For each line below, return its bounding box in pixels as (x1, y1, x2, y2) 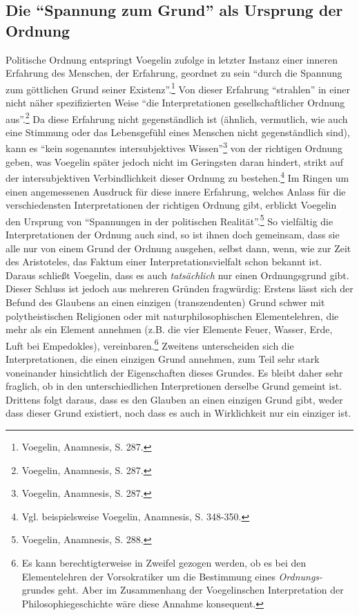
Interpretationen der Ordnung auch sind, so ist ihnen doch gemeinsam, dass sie (6, 227, 340, 241)
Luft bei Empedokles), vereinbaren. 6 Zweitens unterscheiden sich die (6, 336, 294, 352)
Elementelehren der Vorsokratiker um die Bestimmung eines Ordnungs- (21, 569, 323, 583)
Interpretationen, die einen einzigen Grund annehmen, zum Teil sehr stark (6, 352, 320, 366)
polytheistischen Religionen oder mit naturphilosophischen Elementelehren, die (6, 308, 339, 323)
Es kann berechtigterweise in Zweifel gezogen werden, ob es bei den (21, 555, 307, 569)
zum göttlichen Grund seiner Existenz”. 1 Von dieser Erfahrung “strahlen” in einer (6, 79, 350, 96)
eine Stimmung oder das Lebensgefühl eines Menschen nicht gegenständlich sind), (6, 124, 350, 139)
